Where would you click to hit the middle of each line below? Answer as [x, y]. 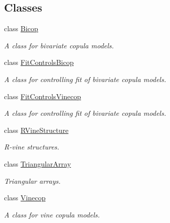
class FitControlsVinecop [43, 96]
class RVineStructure [36, 130]
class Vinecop [25, 198]
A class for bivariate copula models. [59, 45]
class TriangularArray [38, 163]
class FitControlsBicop [39, 62]
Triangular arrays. [33, 180]
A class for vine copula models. [52, 214]
